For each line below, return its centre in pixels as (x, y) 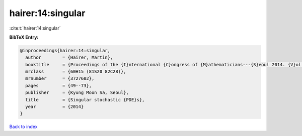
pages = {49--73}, (59, 86)
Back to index (23, 127)
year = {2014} (55, 107)
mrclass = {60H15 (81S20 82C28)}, (76, 72)
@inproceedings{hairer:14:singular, (65, 50)
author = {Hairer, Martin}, (69, 57)
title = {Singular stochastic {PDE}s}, (85, 100)
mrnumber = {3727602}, (60, 79)
